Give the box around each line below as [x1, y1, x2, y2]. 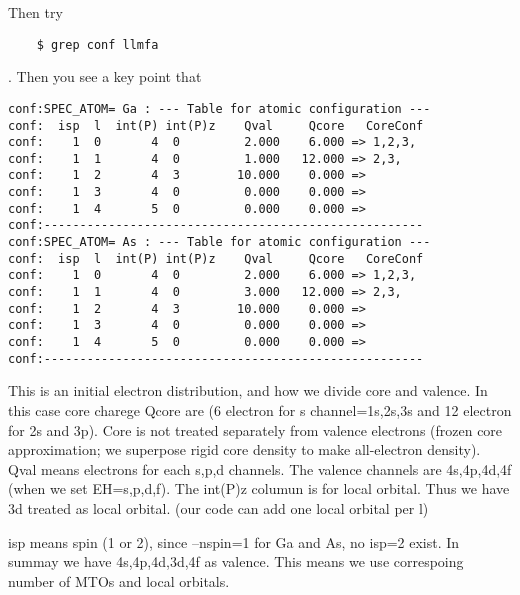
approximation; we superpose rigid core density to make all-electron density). [8, 439, 481, 460]
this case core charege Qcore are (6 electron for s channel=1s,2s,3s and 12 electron [8, 399, 512, 420]
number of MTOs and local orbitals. [8, 570, 230, 591]
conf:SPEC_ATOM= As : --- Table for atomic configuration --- [8, 235, 431, 250]
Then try [8, 2, 63, 22]
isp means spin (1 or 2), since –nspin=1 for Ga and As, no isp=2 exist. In [8, 531, 460, 552]
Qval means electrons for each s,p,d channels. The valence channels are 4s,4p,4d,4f [8, 458, 512, 479]
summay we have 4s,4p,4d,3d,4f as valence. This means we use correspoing [8, 551, 464, 572]
